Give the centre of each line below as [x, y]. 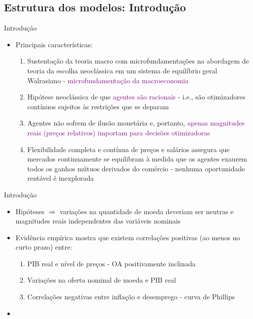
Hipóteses [30, 211]
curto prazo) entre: [44, 247]
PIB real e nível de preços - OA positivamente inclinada [111, 263]
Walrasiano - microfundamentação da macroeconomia [108, 80]
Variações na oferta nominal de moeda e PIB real [102, 280]
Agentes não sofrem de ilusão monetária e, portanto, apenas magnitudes [136, 123]
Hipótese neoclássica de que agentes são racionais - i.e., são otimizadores [136, 97]
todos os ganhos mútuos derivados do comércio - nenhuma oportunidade [136, 168]
